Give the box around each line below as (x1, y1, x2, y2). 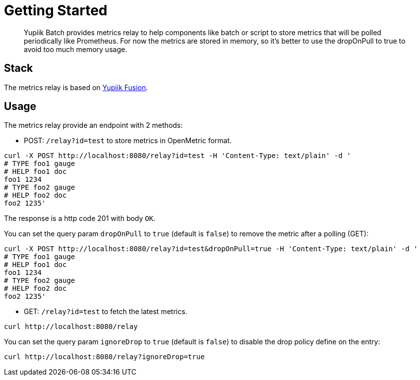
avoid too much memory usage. (24, 45, 127, 54)
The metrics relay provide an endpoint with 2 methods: (4, 121, 183, 130)
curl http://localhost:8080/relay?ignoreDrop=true (4, 353, 205, 361)
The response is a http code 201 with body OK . (4, 214, 156, 223)
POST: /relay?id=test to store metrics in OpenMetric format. (24, 136, 232, 145)
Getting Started (4, 2, 108, 19)
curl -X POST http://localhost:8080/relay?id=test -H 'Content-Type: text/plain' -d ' (4, 152, 351, 160)
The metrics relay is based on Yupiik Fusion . (4, 83, 148, 92)
